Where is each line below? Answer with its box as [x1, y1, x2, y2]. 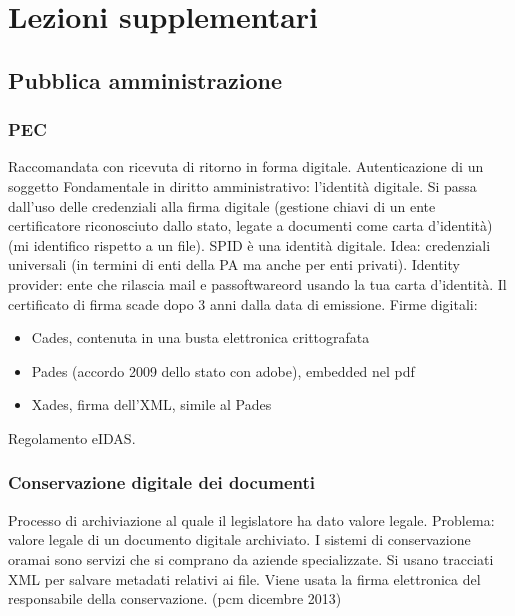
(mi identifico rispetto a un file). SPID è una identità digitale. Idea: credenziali [8, 234, 491, 255]
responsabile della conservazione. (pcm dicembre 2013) [8, 588, 342, 609]
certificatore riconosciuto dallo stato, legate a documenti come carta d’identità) [8, 215, 493, 236]
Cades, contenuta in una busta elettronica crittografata [31, 327, 370, 348]
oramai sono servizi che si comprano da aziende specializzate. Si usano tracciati [8, 548, 494, 569]
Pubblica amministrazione [8, 64, 283, 95]
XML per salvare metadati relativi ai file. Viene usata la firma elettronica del [8, 568, 481, 589]
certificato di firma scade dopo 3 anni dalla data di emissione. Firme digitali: [8, 293, 478, 314]
